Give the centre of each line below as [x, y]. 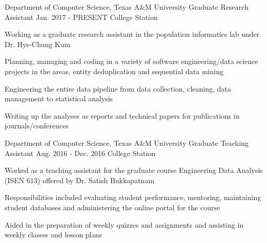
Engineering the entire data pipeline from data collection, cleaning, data [118, 88]
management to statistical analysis [59, 98]
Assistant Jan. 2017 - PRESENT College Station [81, 17]
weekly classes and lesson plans [53, 235]
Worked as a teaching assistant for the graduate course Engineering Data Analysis [134, 170]
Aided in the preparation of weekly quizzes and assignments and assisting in [124, 224]
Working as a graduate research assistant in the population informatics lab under [132, 34]
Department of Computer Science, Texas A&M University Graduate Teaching [127, 142]
